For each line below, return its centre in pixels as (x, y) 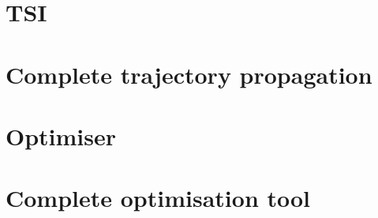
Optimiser (61, 135)
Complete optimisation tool (158, 198)
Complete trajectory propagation (189, 74)
